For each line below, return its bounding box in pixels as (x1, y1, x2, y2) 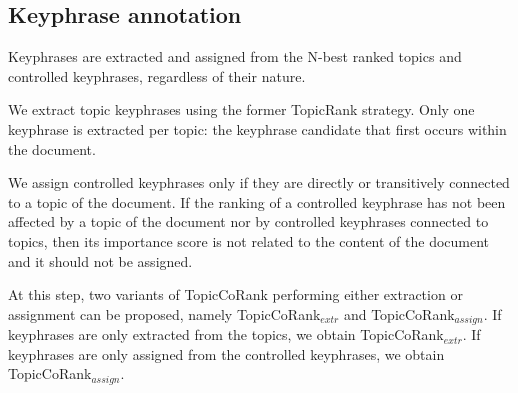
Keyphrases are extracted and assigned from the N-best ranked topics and (8, 46, 462, 67)
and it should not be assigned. (8, 250, 193, 271)
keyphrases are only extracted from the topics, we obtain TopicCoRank (8, 324, 444, 345)
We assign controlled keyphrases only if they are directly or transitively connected (8, 172, 510, 193)
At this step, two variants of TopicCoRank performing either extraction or (8, 284, 463, 305)
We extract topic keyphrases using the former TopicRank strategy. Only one (8, 99, 475, 120)
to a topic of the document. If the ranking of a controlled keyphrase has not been (8, 191, 506, 212)
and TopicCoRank (343, 303, 455, 324)
